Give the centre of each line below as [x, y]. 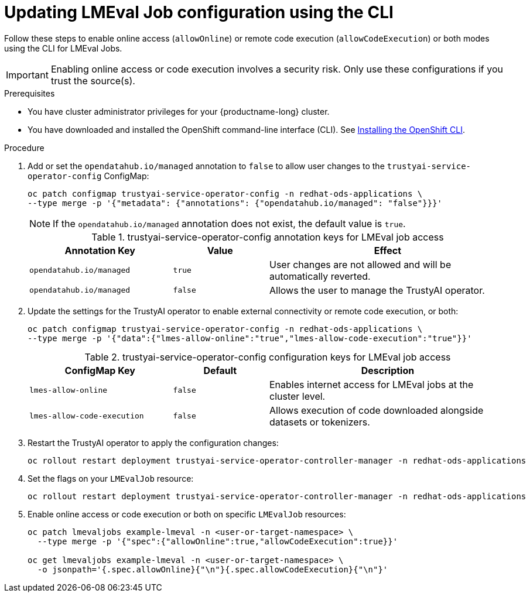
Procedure [24, 147]
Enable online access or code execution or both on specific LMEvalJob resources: [187, 514]
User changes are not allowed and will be [360, 264]
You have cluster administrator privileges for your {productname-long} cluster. [179, 111]
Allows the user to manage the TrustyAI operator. [377, 290]
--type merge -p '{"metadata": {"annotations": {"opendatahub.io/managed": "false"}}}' [235, 203]
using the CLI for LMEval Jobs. [63, 48]
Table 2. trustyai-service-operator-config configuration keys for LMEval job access [268, 357]
